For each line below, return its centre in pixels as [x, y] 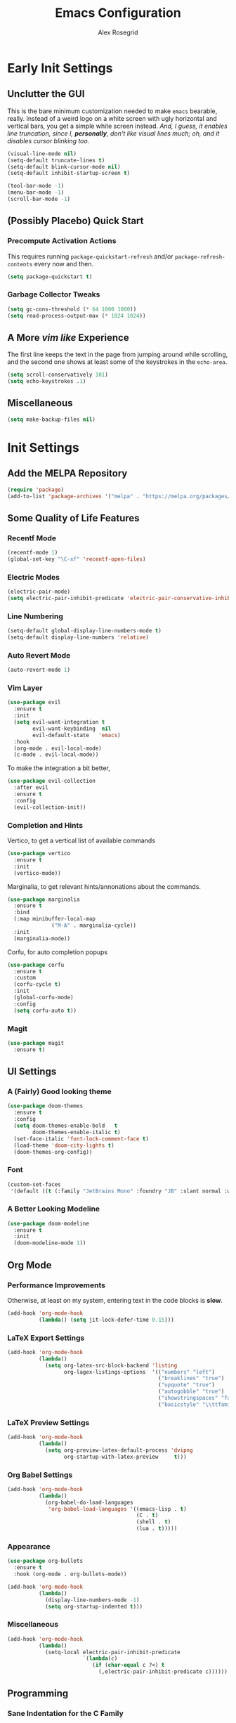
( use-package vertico [39, 854]
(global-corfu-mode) [44, 998]
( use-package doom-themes [45, 1106]
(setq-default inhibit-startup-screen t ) [69, 174]
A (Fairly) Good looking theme [59, 1092]
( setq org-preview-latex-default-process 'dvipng [119, 1450]
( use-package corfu [36, 965]
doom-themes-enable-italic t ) [77, 1132]
